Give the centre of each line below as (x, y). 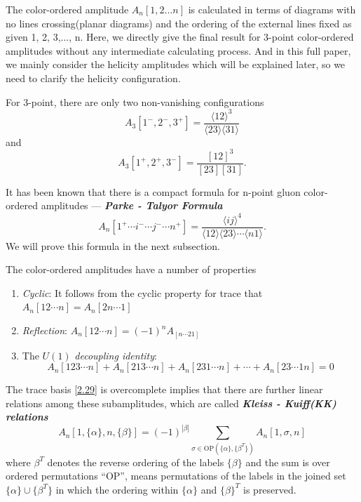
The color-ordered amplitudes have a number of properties (131, 269)
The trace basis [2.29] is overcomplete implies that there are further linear (164, 389)
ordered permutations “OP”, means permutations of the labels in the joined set (176, 476)
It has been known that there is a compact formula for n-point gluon (153, 191)
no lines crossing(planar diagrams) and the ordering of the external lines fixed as (179, 23)
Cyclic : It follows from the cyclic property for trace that (142, 292)
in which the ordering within (117, 489)
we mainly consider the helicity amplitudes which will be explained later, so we (176, 64)
